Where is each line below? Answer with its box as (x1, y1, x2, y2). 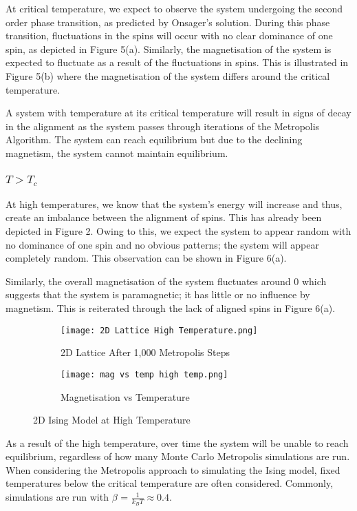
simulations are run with (6, 490, 109, 504)
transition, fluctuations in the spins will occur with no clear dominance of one (6, 28, 333, 43)
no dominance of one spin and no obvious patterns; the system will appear (6, 237, 319, 251)
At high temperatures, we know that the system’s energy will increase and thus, (6, 196, 343, 211)
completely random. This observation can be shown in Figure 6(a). (6, 251, 287, 265)
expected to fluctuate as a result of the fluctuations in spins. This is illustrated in (6, 55, 349, 70)
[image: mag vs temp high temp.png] (61, 369, 228, 379)
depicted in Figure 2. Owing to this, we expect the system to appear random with (6, 224, 351, 238)
